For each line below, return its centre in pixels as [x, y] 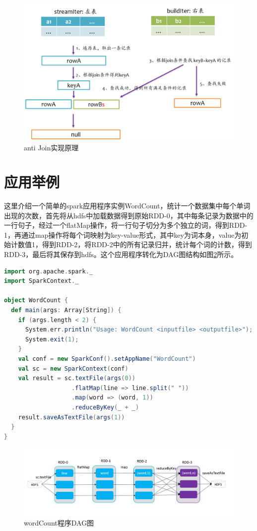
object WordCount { [36, 300]
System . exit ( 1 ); [52, 339]
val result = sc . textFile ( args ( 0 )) [77, 378]
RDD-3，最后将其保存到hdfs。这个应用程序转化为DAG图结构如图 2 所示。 [121, 254]
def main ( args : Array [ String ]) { [66, 310]
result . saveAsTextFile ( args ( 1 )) [71, 417]
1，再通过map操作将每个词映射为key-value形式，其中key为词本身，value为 [123, 234]
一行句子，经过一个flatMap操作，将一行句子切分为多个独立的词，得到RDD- [126, 225]
